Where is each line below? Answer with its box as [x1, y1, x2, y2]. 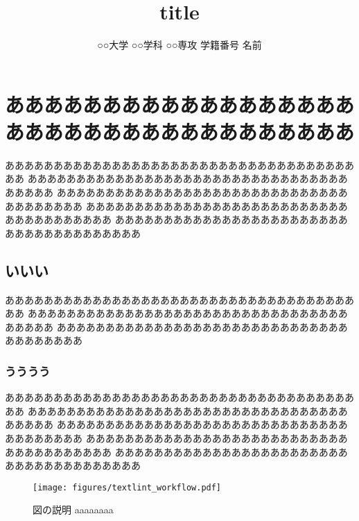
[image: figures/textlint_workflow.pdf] [33, 482, 222, 493]
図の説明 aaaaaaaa [33, 502, 114, 517]
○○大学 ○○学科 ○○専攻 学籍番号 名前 [97, 38, 262, 52]
